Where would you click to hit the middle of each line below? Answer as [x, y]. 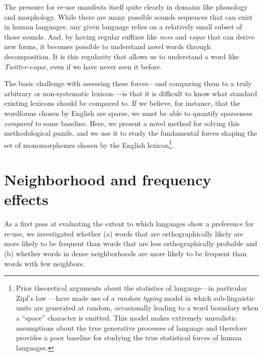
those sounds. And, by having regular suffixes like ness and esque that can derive [129, 36]
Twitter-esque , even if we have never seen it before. [83, 66]
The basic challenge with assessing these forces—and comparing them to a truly [128, 83]
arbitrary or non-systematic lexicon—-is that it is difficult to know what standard [131, 93]
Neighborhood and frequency [108, 180]
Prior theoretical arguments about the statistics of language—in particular [131, 288]
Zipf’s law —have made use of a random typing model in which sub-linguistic [135, 298]
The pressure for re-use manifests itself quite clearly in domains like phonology [126, 7]
